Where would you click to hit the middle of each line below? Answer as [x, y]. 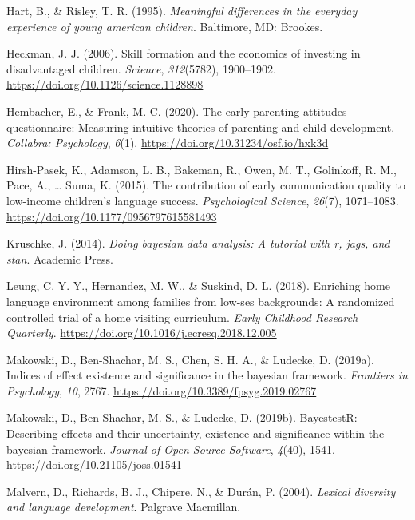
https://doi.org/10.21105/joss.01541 [94, 464]
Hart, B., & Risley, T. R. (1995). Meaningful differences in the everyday [182, 10]
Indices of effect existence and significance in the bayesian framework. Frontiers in [207, 375]
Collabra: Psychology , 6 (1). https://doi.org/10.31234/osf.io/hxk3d [168, 143]
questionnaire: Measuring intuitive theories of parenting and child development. [201, 127]
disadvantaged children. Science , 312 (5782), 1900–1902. [141, 68]
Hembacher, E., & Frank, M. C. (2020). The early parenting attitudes [177, 111]
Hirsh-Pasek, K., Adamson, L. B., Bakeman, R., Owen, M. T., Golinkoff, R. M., [202, 169]
